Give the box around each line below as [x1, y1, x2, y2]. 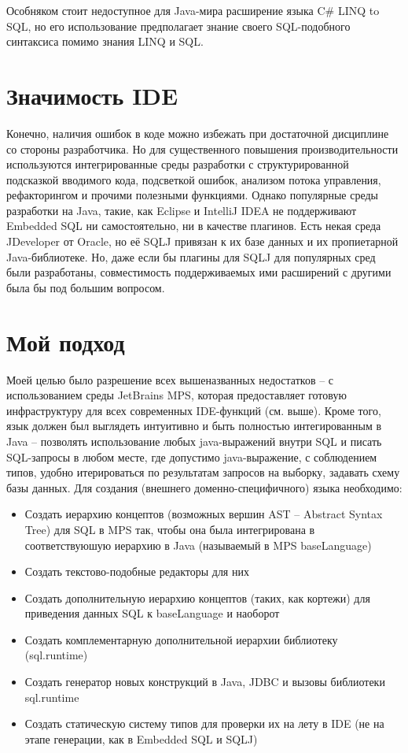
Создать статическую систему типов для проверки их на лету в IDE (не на [24, 715, 384, 732]
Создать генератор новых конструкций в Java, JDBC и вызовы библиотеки [24, 673, 385, 690]
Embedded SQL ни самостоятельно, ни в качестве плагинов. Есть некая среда [6, 217, 381, 234]
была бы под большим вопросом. [6, 279, 165, 295]
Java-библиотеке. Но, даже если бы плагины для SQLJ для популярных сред [6, 248, 376, 265]
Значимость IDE [6, 79, 178, 111]
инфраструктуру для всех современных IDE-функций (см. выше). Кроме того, [6, 402, 381, 418]
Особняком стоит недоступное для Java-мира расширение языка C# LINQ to [6, 2, 380, 18]
